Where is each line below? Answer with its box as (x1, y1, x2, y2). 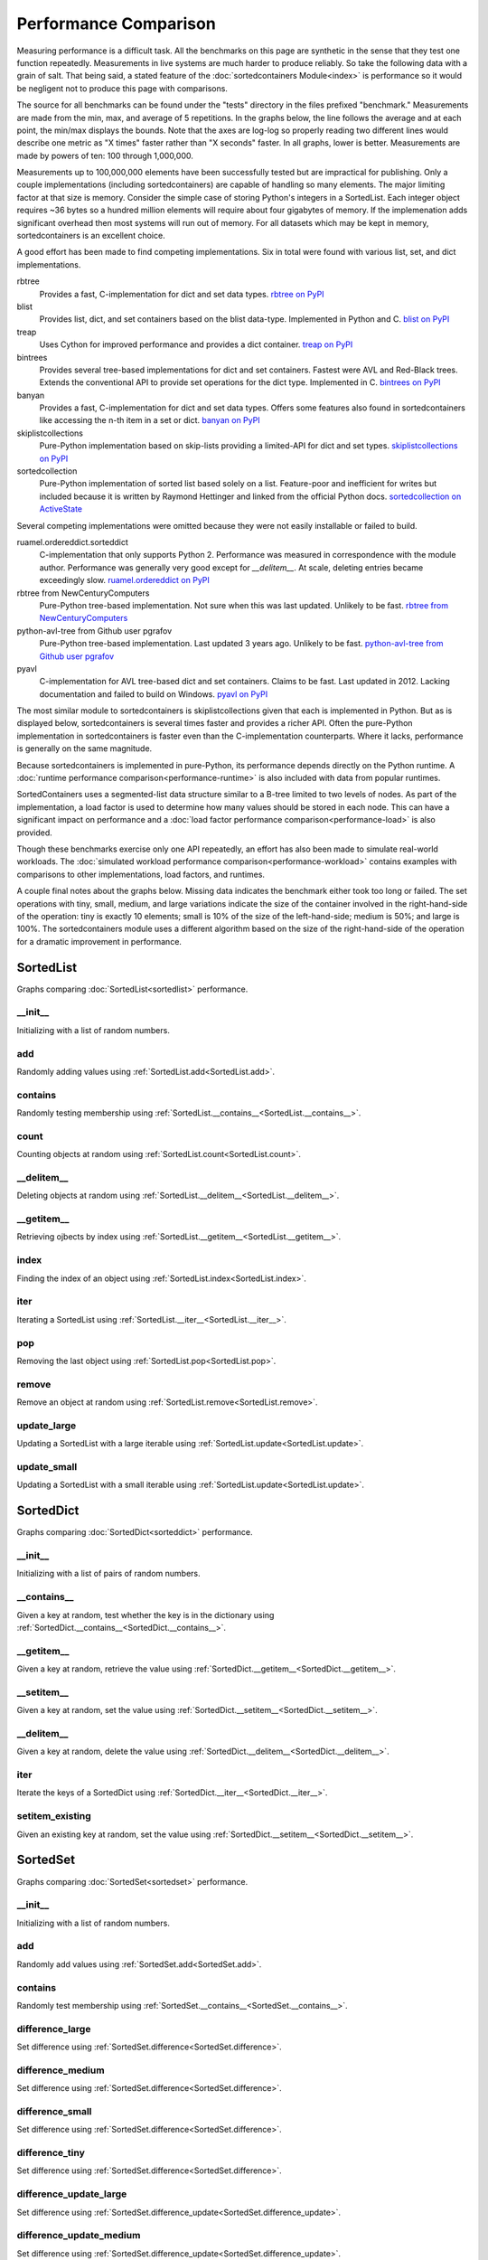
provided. (16, 827, 53, 838)
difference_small (16, 2105, 92, 2117)
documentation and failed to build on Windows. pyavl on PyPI (39, 688, 268, 700)
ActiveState (39, 504, 83, 514)
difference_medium (16, 2064, 105, 2076)
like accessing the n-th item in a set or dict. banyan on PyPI (39, 415, 261, 426)
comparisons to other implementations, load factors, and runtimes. (16, 869, 266, 880)
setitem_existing (16, 1810, 92, 1822)
